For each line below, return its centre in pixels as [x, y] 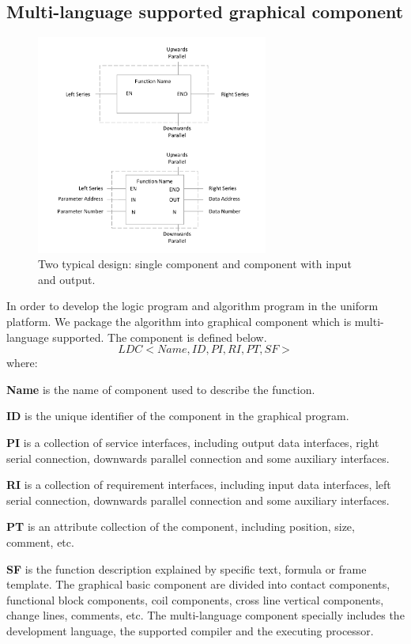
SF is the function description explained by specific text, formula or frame [187, 568]
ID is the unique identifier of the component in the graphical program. [178, 416]
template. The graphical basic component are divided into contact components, [198, 584]
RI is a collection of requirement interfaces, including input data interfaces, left [199, 485]
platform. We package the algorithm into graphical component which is [179, 322]
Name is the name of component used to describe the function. [161, 389]
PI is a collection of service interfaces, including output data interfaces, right [193, 442]
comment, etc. [40, 542]
